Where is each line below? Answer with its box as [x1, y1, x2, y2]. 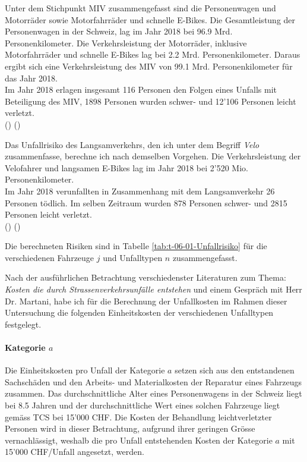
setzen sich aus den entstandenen [175, 364, 295, 376]
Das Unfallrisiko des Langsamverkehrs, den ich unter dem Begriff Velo [5, 138, 259, 150]
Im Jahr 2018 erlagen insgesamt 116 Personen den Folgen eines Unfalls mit [5, 83, 277, 96]
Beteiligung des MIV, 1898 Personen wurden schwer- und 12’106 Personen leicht [5, 95, 296, 107]
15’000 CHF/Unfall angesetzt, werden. [5, 445, 144, 458]
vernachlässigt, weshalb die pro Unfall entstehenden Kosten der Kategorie [5, 433, 273, 446]
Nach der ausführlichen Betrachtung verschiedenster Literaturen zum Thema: [5, 271, 286, 284]
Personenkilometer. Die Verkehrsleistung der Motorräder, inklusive [5, 36, 247, 49]
